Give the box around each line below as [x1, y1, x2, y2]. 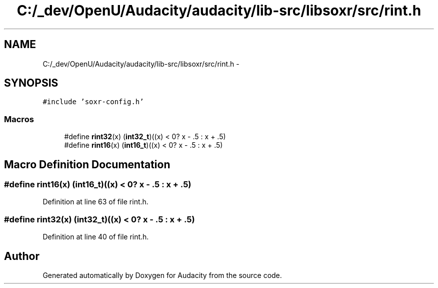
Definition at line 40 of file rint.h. [42, 232, 149, 241]
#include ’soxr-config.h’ [42, 98, 144, 106]
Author [4, 249, 39, 262]
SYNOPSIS [4, 77, 58, 90]
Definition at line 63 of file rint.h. [42, 197, 148, 206]
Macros [4, 114, 34, 124]
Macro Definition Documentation [4, 158, 170, 171]
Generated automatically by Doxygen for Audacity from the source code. [42, 271, 282, 279]
